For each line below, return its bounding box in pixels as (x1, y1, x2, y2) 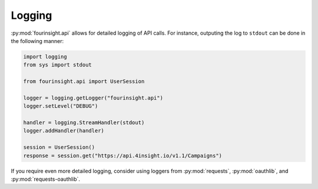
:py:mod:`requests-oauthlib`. (11, 175, 81, 183)
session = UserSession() (23, 144, 95, 151)
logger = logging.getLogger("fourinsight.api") (23, 94, 163, 101)
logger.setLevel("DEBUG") (23, 103, 98, 110)
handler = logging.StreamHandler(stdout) (23, 120, 145, 126)
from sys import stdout (23, 62, 92, 68)
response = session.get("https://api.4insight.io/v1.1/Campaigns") (23, 152, 223, 159)
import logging (23, 53, 67, 60)
